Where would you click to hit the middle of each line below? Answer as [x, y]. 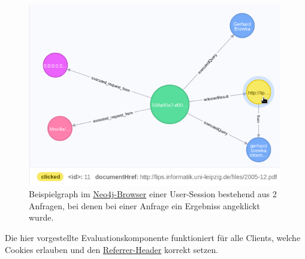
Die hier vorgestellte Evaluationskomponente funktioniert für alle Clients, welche [153, 238]
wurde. [41, 217]
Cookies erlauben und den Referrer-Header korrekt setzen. [112, 249]
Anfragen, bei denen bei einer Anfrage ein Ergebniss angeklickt [144, 205]
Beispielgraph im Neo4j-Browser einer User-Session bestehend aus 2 [153, 194]
